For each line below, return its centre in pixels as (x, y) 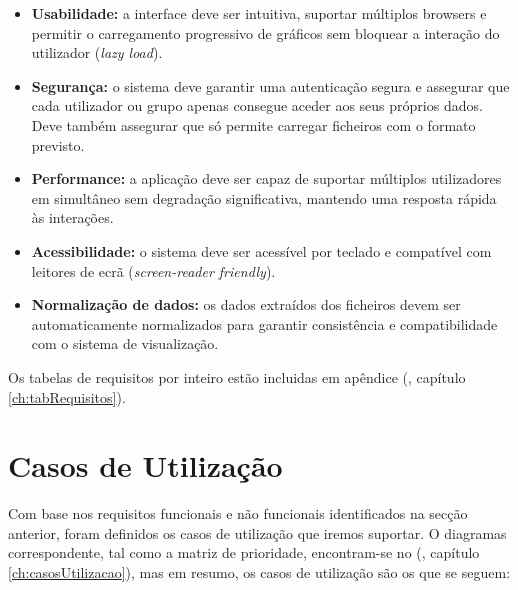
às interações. (72, 217)
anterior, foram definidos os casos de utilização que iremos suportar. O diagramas (257, 532)
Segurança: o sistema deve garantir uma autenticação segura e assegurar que (270, 85)
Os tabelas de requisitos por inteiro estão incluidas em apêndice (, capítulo (237, 376)
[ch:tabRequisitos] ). (67, 396)
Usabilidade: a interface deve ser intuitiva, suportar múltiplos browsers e (259, 13)
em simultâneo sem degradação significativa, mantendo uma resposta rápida (264, 197)
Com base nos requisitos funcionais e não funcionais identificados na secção (238, 513)
